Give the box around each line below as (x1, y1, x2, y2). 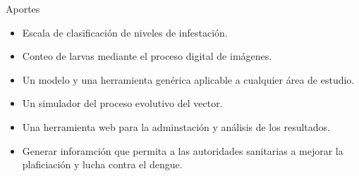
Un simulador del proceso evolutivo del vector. (22, 96, 223, 111)
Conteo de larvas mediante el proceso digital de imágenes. (22, 49, 272, 63)
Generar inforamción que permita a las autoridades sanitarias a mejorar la (22, 143, 343, 158)
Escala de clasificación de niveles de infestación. (22, 25, 228, 39)
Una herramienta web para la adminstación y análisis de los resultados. (22, 119, 330, 134)
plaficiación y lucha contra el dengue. (22, 157, 183, 172)
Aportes (6, 1, 40, 15)
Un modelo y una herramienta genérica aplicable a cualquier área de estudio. (22, 72, 355, 87)
